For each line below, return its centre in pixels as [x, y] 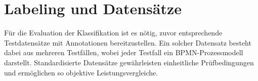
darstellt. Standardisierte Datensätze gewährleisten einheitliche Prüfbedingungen [129, 62]
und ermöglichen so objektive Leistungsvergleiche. [81, 72]
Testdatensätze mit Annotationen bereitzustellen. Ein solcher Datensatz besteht [128, 42]
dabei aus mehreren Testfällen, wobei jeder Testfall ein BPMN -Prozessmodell [124, 52]
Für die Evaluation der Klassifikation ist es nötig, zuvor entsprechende [113, 33]
